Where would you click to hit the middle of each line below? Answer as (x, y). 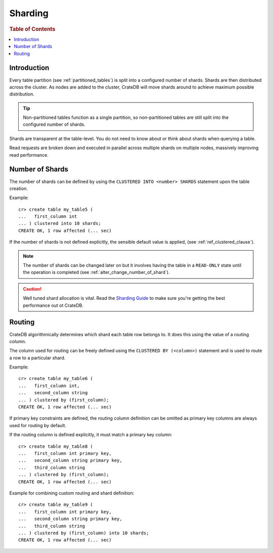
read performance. (29, 155)
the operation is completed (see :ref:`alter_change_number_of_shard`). (96, 272)
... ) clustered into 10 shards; (60, 223)
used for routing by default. (38, 425)
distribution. (22, 94)
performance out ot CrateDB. (53, 305)
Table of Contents (32, 29)
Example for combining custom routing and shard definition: (72, 493)
